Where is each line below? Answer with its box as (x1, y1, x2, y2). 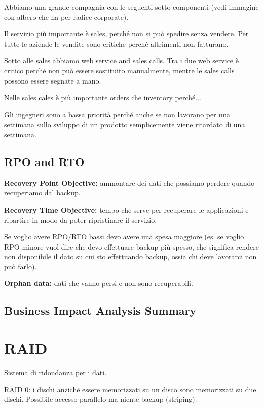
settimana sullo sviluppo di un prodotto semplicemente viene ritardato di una (4, 119, 245, 130)
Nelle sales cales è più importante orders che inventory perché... (4, 92, 201, 103)
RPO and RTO (4, 153, 85, 169)
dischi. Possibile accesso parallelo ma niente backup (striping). (4, 394, 197, 404)
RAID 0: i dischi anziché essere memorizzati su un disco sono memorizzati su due (4, 384, 256, 394)
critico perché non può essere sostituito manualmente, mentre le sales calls (4, 65, 235, 75)
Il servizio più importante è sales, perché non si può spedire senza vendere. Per (4, 28, 249, 39)
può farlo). (4, 261, 37, 271)
